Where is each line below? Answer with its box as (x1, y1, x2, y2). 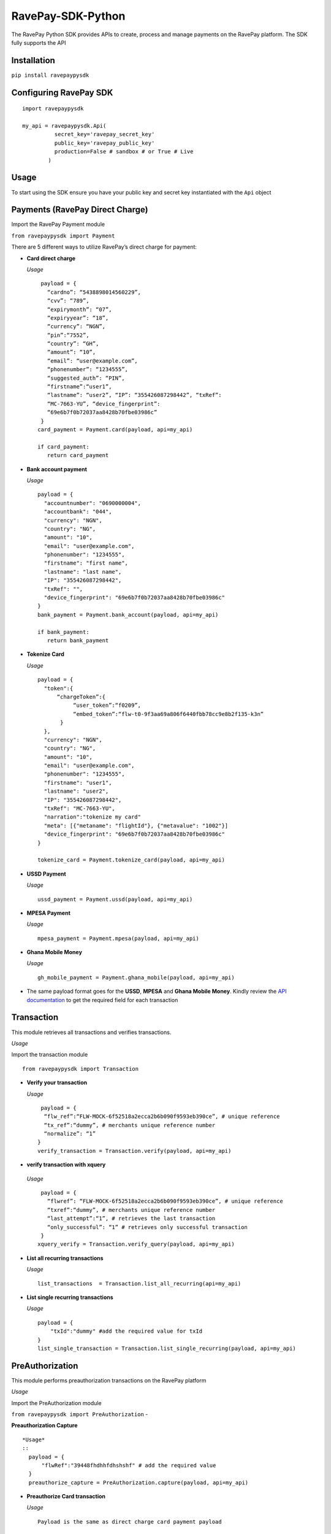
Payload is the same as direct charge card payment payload (37, 1518, 222, 1525)
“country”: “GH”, (47, 341, 99, 347)
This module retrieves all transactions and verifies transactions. (11, 1028, 172, 1036)
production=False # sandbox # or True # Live (54, 148, 194, 155)
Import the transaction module (11, 1051, 88, 1058)
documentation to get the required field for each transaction (26, 996, 178, 1003)
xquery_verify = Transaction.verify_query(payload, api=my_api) (37, 1241, 235, 1248)
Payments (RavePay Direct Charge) (11, 204, 148, 215)
